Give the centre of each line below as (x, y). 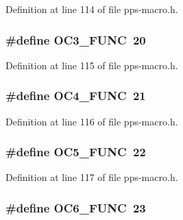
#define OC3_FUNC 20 (76, 39)
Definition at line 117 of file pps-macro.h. (92, 177)
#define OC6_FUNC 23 (76, 207)
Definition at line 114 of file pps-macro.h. (92, 9)
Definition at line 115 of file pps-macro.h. (92, 65)
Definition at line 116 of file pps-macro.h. (92, 121)
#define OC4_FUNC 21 (76, 96)
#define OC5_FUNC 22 (76, 152)
